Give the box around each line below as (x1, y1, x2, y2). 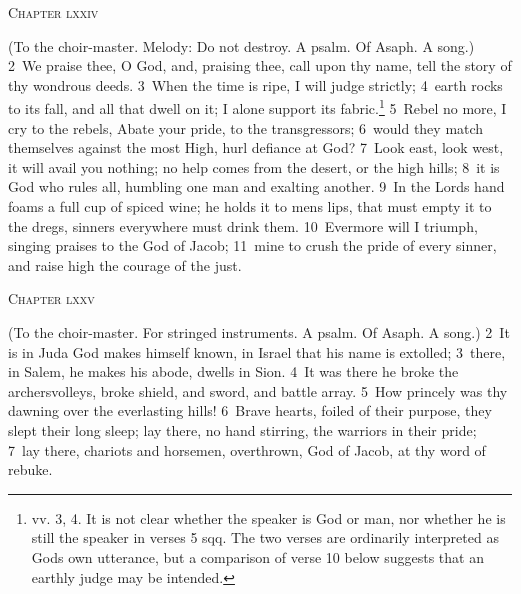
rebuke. (8, 459, 53, 480)
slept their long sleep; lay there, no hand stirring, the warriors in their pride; (8, 419, 477, 440)
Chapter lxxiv (8, 2, 99, 22)
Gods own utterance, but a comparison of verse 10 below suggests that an (31, 546, 484, 567)
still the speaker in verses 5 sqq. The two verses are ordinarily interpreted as (31, 527, 499, 548)
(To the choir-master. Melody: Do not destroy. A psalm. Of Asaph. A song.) (8, 35, 475, 56)
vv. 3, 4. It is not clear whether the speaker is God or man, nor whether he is (31, 507, 506, 528)
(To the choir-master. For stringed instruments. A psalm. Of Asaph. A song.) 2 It (8, 321, 510, 342)
